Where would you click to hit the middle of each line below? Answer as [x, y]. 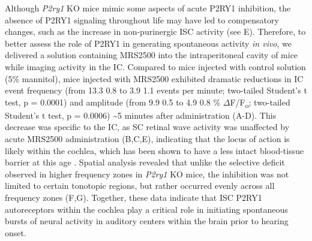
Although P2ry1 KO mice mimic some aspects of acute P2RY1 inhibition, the [148, 8]
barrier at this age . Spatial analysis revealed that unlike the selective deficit [145, 162]
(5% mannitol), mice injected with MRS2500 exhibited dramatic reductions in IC [154, 78]
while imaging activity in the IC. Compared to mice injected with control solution [155, 66]
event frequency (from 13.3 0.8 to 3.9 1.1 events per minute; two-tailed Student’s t [156, 90]
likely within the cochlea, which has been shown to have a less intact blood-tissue [154, 150]
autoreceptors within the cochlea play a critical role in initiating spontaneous [146, 209]
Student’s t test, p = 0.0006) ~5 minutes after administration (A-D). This [141, 115]
